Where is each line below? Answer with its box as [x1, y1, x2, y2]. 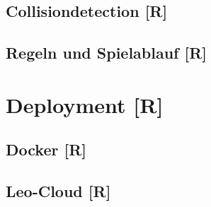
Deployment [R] [6, 90, 164, 119]
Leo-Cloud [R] [6, 180, 111, 202]
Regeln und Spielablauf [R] [6, 42, 207, 64]
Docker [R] [6, 138, 86, 160]
